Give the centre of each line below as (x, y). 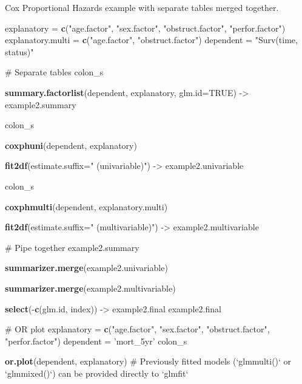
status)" (19, 51)
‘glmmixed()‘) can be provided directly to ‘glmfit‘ (97, 373)
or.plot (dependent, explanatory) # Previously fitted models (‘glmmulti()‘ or (148, 361)
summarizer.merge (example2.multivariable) (90, 288)
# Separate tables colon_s (54, 72)
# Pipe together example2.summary (72, 247)
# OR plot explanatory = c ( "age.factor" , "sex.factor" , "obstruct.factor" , (137, 329)
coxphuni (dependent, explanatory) (71, 145)
